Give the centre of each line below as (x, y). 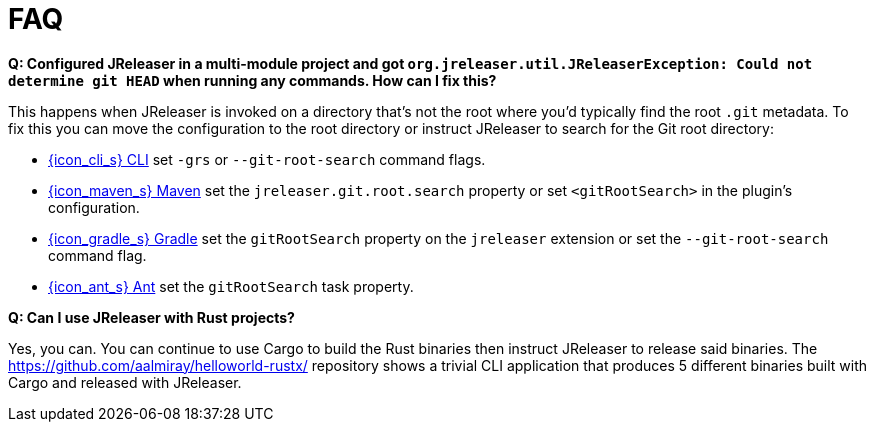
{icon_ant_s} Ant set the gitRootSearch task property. (231, 286)
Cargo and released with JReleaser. (125, 382)
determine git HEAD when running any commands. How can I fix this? (252, 80)
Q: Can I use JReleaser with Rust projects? (151, 317)
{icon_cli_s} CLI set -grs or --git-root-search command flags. (267, 159)
